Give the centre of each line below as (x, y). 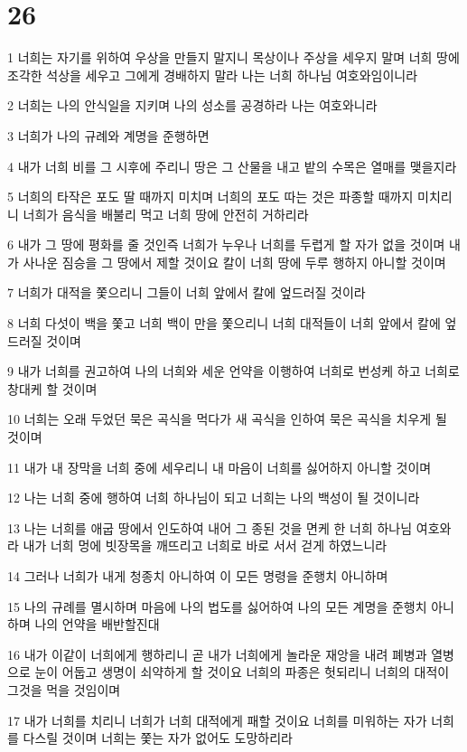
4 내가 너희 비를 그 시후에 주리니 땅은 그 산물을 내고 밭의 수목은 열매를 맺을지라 (232, 166)
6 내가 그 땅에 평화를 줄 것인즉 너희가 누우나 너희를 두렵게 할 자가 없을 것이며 (226, 244)
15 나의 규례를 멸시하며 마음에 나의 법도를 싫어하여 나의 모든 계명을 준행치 (217, 606)
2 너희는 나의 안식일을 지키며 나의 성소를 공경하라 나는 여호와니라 (192, 105)
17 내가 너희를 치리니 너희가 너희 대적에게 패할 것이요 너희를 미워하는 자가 (217, 720)
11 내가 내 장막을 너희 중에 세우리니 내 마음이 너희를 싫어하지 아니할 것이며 (219, 467)
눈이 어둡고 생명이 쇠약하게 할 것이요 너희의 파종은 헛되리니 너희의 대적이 (242, 672)
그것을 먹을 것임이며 (64, 689)
